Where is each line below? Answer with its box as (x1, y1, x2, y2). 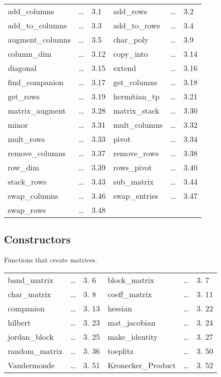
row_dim (8, 162, 40, 173)
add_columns (8, 5, 54, 17)
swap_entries (113, 190, 159, 201)
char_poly (113, 34, 149, 45)
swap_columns (8, 190, 59, 201)
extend (113, 62, 136, 73)
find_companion (8, 76, 64, 88)
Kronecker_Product (107, 359, 176, 371)
